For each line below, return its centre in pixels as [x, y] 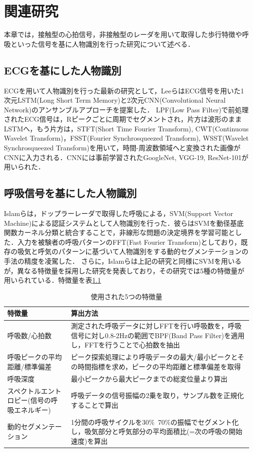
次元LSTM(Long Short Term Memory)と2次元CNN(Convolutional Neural [115, 100]
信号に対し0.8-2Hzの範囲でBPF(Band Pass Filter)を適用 [158, 335]
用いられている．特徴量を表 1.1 [53, 280]
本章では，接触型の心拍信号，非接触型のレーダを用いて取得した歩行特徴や [123, 34]
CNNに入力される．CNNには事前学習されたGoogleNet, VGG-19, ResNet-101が [126, 157]
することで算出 [95, 405]
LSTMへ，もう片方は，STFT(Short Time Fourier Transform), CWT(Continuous [126, 128]
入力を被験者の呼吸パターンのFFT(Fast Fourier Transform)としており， [129, 242]
